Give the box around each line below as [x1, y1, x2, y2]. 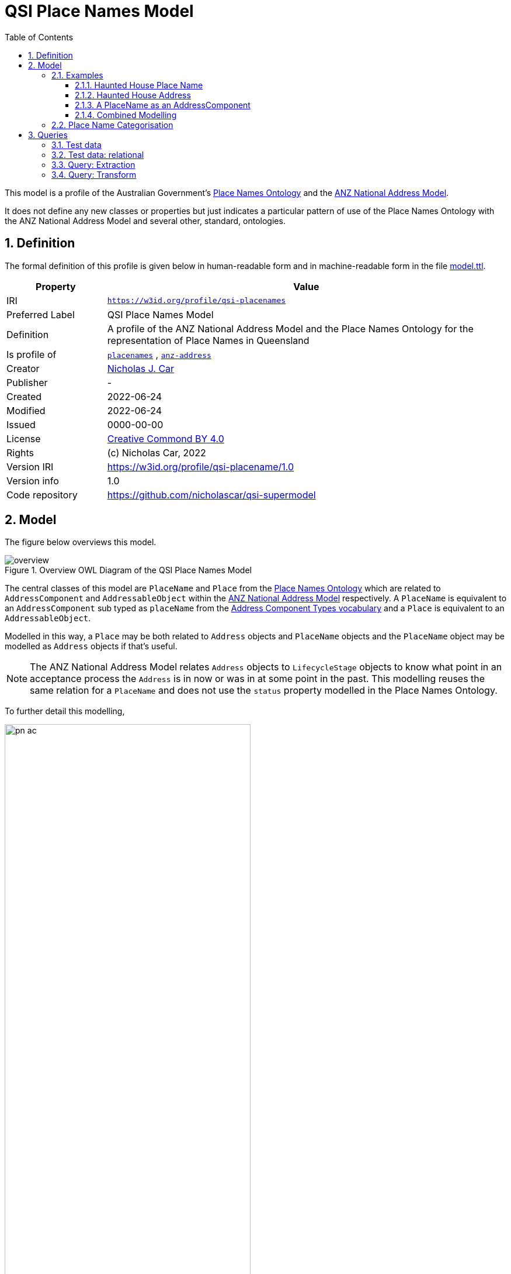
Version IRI [6, 460, 54, 473]
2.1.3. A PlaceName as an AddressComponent [75, 99, 251, 110]
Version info [6, 474, 59, 487]
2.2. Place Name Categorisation [51, 119, 173, 130]
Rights [6, 446, 34, 459]
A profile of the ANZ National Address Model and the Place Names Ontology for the [107, 322, 474, 335]
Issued [6, 418, 36, 431]
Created [6, 390, 42, 402]
